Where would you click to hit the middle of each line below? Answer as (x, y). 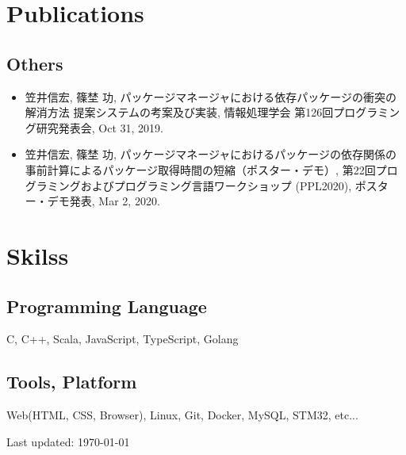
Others (35, 63)
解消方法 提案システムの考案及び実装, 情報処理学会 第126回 (179, 112)
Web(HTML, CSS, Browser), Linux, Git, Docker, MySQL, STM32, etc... (182, 415)
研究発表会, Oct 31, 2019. (100, 127)
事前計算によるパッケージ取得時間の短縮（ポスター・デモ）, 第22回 (200, 169)
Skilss (38, 255)
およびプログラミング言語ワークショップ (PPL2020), (216, 185)
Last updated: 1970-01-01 (68, 441)
